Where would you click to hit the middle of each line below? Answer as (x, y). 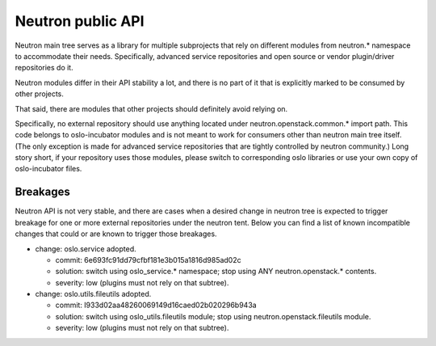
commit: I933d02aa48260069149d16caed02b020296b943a (156, 305)
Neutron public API (80, 21)
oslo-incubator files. (48, 169)
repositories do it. (44, 68)
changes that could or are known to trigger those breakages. (116, 234)
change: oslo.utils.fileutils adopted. (93, 294)
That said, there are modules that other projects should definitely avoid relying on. (151, 108)
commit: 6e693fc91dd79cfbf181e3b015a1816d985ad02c (148, 259)
